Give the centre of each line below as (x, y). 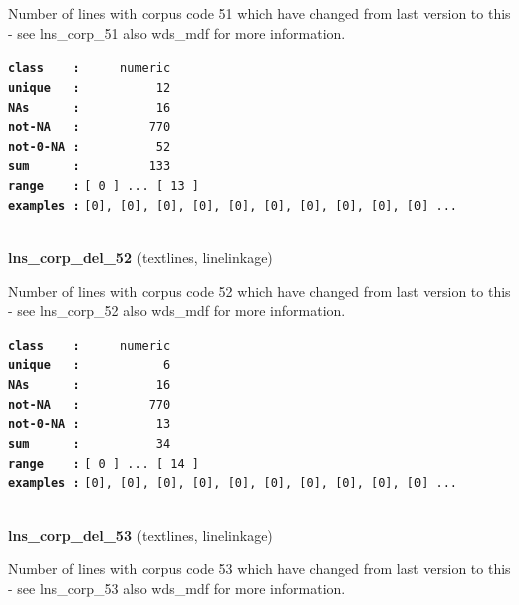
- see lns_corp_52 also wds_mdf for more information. (177, 310)
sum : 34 (89, 444)
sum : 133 (89, 166)
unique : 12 (89, 87)
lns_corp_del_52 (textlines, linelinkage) (140, 257)
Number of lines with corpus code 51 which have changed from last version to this (259, 13)
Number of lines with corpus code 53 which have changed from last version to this (259, 568)
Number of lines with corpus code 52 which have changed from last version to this (259, 290)
